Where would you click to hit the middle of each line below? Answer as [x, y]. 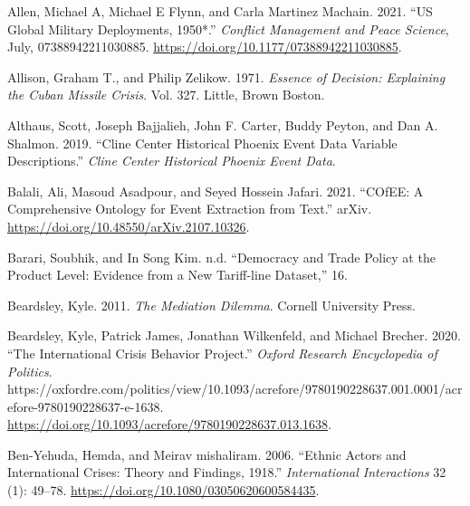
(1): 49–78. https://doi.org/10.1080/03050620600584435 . [163, 490]
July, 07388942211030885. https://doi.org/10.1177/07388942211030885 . [205, 47]
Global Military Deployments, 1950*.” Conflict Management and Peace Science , [228, 29]
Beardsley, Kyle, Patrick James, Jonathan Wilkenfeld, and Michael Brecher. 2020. [235, 335]
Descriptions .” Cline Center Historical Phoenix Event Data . [172, 161]
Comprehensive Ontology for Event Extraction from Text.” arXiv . [190, 209]
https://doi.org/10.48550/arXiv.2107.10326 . [129, 226]
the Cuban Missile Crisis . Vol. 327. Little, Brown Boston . [166, 95]
